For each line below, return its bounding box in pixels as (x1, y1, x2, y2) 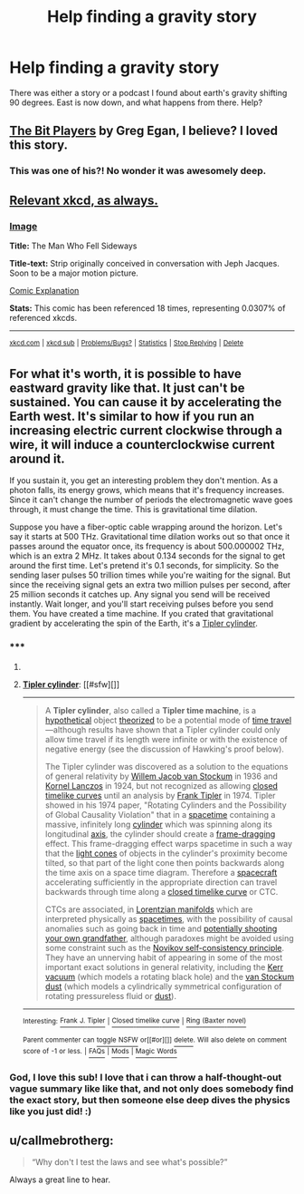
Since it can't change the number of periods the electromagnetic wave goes (9, 494, 293, 505)
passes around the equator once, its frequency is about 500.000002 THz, (9, 541, 285, 552)
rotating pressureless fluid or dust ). (44, 990, 176, 1001)
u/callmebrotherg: (9, 1132, 115, 1148)
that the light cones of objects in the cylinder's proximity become (44, 848, 288, 859)
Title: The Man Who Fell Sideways (9, 240, 138, 251)
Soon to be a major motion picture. (9, 267, 138, 278)
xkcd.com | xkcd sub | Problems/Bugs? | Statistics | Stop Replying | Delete (9, 338, 244, 347)
